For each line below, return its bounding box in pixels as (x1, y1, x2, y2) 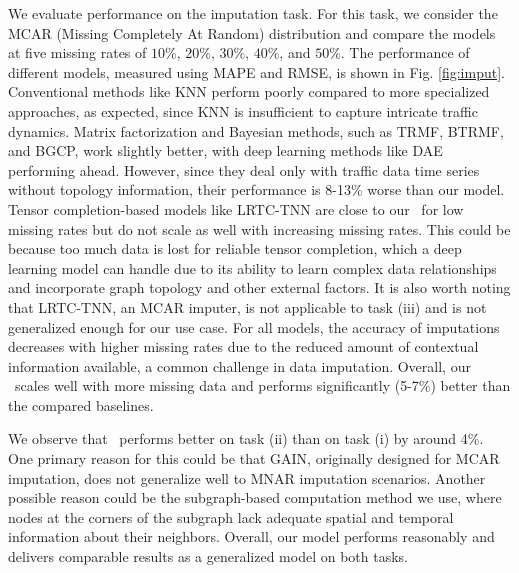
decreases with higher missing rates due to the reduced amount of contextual (8, 336, 479, 357)
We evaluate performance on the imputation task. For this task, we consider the (8, 3, 498, 23)
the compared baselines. (8, 394, 154, 415)
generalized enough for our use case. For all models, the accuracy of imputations (8, 316, 500, 337)
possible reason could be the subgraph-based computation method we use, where (8, 487, 502, 508)
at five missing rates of (8, 42, 147, 63)
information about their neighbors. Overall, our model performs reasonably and (8, 526, 495, 547)
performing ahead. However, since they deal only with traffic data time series (8, 159, 480, 180)
